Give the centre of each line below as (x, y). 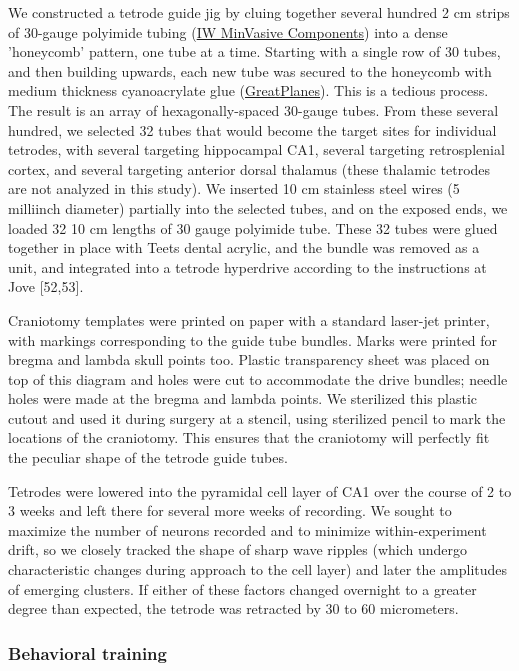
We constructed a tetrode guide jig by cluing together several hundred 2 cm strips (259, 12)
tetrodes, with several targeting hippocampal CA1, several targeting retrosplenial (256, 149)
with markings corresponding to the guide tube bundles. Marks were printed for (253, 339)
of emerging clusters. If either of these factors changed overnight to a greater (242, 588)
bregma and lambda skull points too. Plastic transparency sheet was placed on (249, 359)
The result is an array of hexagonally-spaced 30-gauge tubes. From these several (253, 109)
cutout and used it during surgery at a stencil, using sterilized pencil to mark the (257, 417)
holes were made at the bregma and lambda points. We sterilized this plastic (243, 398)
